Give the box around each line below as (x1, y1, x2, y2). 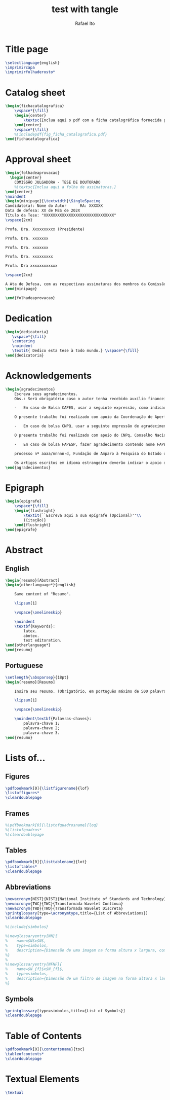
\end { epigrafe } (5, 527, 37, 532)
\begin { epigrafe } (5, 499, 42, 504)
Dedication (5, 312, 52, 324)
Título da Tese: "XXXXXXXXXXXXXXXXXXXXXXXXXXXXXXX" (5, 213, 116, 218)
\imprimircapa (5, 65, 35, 70)
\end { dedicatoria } (5, 353, 44, 358)
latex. (23, 628, 37, 633)
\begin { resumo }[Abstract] (5, 578, 60, 583)
